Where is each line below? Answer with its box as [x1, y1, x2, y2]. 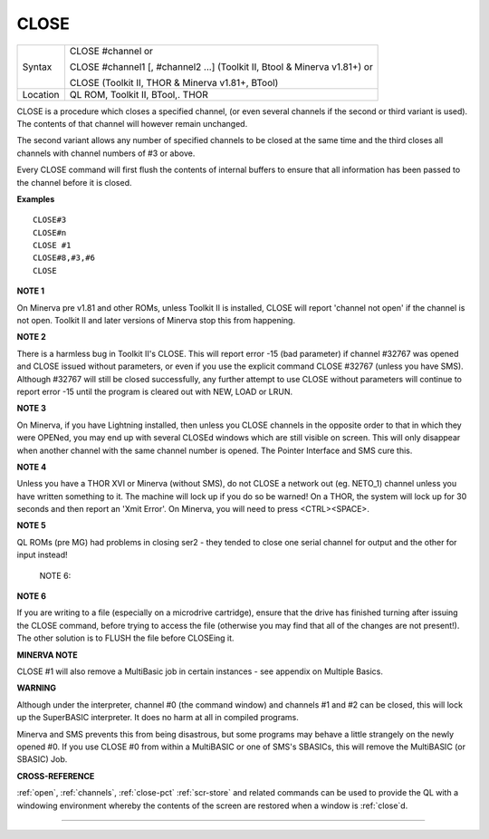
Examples [16, 193, 55, 204]
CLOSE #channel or [69, 44, 154, 57]
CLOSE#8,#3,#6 [33, 253, 95, 263]
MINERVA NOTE [16, 649, 79, 661]
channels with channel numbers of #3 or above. [16, 148, 196, 159]
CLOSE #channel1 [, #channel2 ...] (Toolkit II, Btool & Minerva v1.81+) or [69, 60, 373, 72]
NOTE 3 [16, 403, 47, 414]
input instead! [16, 549, 68, 561]
